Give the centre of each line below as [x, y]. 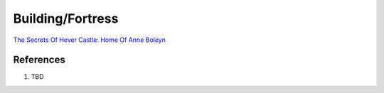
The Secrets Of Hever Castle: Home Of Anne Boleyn [90, 40]
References [39, 60]
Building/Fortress [66, 18]
